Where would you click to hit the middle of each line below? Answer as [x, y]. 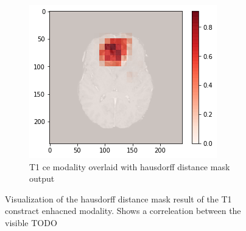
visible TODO [31, 222]
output [42, 178]
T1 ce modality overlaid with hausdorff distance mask [130, 166]
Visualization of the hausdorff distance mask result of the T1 [118, 198]
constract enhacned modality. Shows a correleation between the [123, 211]
